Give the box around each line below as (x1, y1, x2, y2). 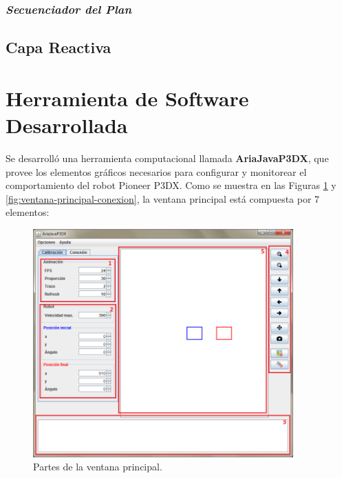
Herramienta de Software (6, 83, 249, 112)
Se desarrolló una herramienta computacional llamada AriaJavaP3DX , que (6, 150, 329, 165)
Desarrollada (6, 111, 128, 139)
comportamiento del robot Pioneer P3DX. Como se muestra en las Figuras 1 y (6, 178, 336, 192)
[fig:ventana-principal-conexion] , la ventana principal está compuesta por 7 (6, 191, 320, 206)
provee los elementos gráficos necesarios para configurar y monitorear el (6, 164, 307, 179)
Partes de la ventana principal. (33, 459, 162, 474)
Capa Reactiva (6, 37, 111, 58)
